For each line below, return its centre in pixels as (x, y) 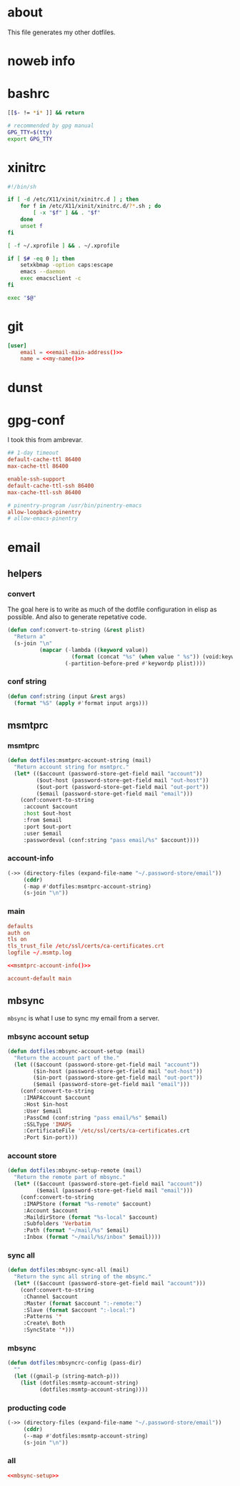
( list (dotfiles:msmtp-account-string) (80, 1383)
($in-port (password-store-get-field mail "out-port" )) (118, 1078)
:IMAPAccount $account (57, 1098)
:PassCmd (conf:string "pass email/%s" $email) (95, 1118)
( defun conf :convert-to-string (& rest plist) (76, 630)
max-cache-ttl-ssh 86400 (44, 492)
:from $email (42, 820)
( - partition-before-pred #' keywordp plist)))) (135, 663)
